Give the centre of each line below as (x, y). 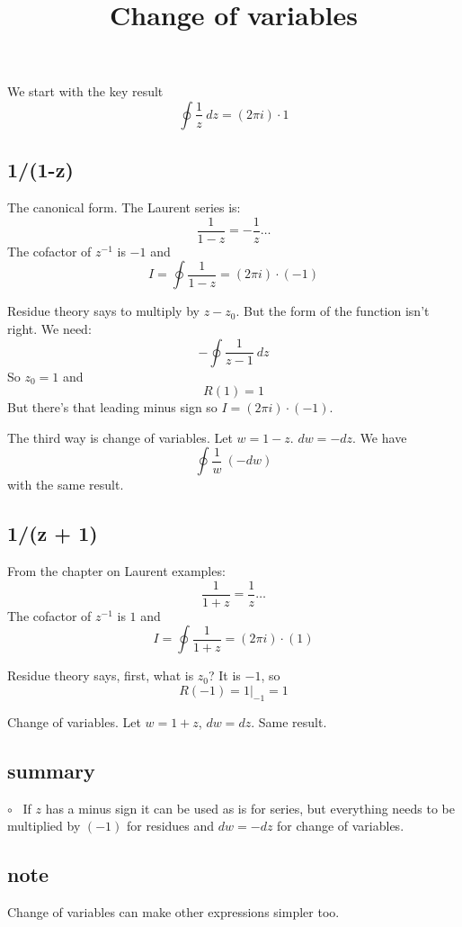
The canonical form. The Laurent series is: (124, 207)
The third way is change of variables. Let (120, 437)
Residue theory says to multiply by (103, 311)
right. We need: (49, 329)
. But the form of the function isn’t (333, 311)
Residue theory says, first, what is (101, 675)
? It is (225, 675)
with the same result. (66, 485)
